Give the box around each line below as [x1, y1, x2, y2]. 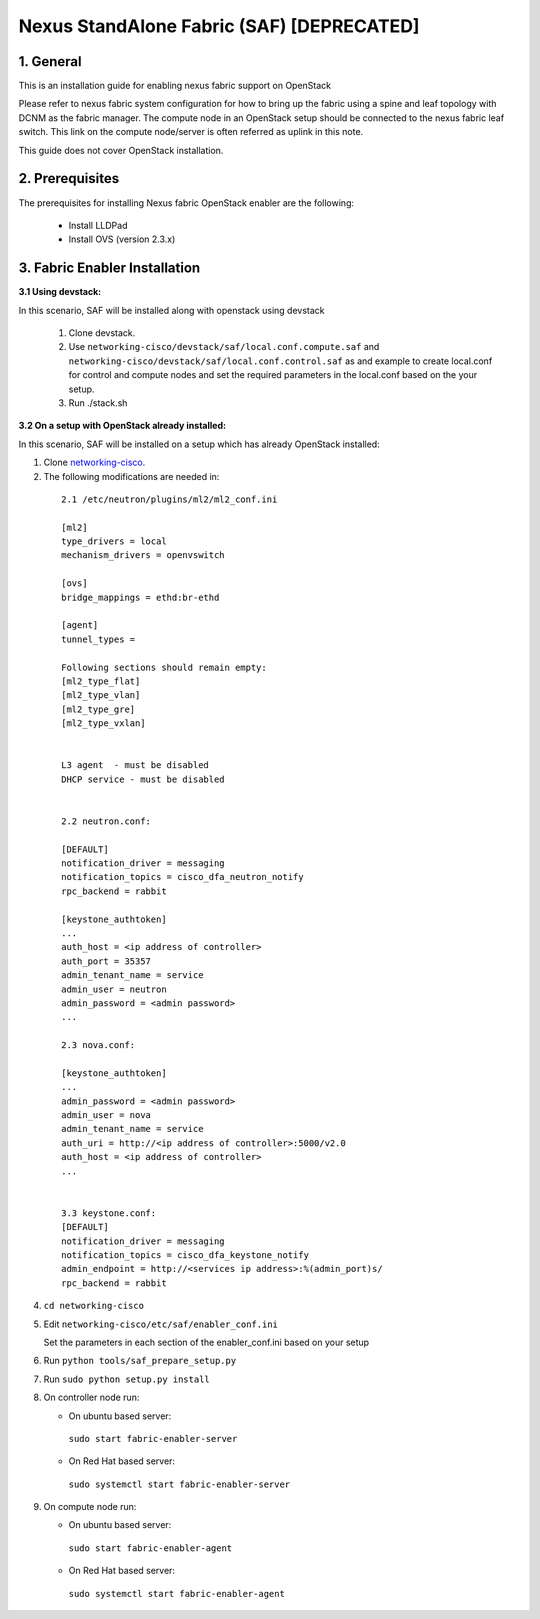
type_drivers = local [61, 536, 167, 547]
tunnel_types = [61, 633, 136, 645]
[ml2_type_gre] [61, 703, 136, 715]
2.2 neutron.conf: [61, 815, 152, 827]
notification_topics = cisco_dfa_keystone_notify [61, 1250, 310, 1260]
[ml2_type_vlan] [61, 690, 141, 701]
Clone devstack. [68, 327, 136, 339]
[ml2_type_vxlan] [61, 718, 146, 729]
